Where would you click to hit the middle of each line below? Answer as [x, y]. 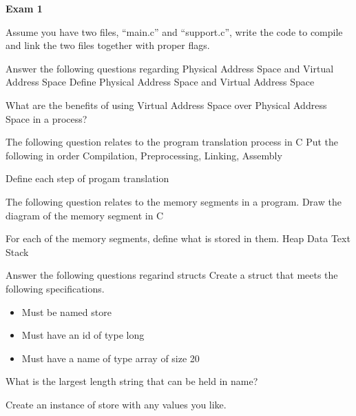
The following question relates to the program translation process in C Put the [172, 142]
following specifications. [55, 288]
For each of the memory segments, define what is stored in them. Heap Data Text [178, 238]
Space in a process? [46, 118]
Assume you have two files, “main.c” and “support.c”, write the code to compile [174, 31]
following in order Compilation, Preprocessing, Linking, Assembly [144, 155]
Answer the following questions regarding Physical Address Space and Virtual [170, 68]
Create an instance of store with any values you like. [116, 404]
